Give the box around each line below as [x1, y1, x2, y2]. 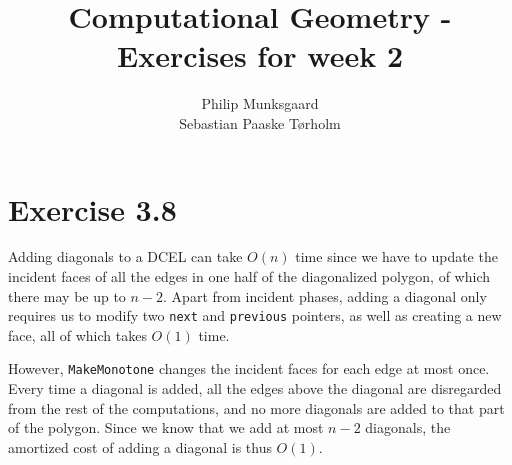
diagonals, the [365, 417, 451, 438]
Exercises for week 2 [117, 35, 403, 76]
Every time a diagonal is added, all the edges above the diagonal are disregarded [8, 378, 502, 399]
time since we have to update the [295, 246, 498, 267]
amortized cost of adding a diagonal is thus [8, 436, 272, 457]
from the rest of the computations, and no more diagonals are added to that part [8, 397, 505, 418]
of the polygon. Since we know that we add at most [8, 417, 324, 438]
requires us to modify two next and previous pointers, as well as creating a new [8, 305, 502, 326]
